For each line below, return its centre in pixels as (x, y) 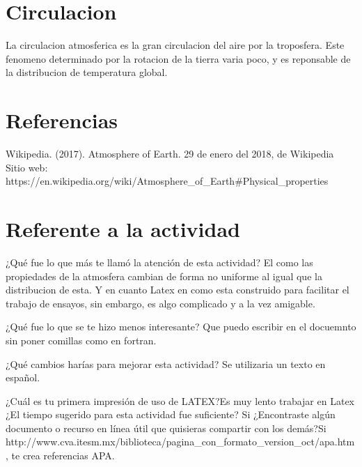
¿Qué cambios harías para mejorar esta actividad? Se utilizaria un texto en (166, 363)
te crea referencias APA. (63, 455)
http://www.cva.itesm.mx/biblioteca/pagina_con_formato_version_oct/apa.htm (180, 442)
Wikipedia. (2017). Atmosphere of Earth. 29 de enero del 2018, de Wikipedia (170, 154)
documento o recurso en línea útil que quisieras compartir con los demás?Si (166, 428)
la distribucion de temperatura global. (87, 72)
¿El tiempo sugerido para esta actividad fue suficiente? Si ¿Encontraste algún (171, 414)
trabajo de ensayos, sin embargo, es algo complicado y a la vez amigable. (160, 303)
